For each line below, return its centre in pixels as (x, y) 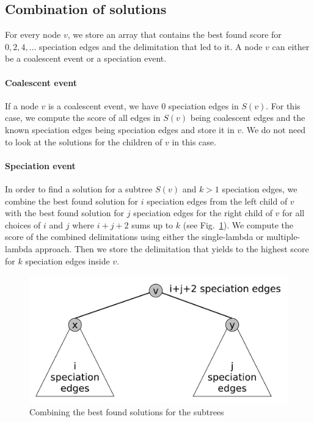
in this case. (194, 141)
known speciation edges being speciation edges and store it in (120, 129)
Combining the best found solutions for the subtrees (127, 411)
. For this (283, 105)
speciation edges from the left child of (217, 201)
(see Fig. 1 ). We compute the (238, 224)
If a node (22, 105)
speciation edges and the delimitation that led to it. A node (151, 46)
